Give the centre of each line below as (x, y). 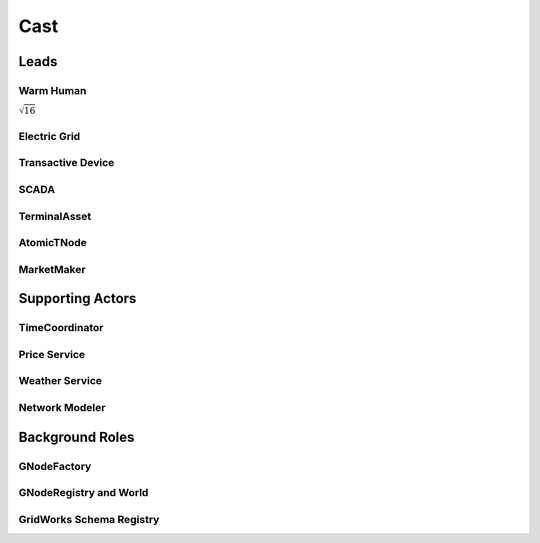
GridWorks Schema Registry (89, 519)
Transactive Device (66, 163)
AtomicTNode (52, 243)
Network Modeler (62, 407)
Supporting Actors (77, 298)
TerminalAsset (55, 216)
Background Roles (76, 436)
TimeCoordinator (61, 328)
